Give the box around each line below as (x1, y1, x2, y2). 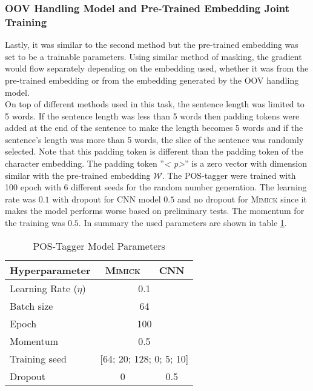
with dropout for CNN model (52, 192, 161, 205)
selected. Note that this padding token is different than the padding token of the (5, 145, 303, 158)
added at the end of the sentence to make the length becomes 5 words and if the (5, 121, 303, 134)
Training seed (10, 351, 67, 366)
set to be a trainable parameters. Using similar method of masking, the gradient (5, 50, 302, 62)
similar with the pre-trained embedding (5, 169, 151, 181)
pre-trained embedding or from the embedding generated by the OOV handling (5, 73, 299, 86)
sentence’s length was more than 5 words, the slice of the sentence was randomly (5, 133, 304, 145)
